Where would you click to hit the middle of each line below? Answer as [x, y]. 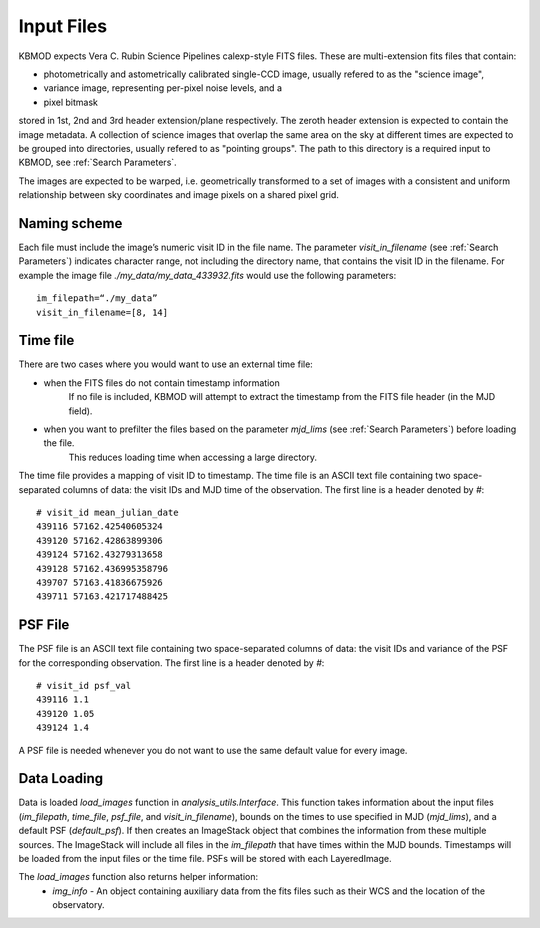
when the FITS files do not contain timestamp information [161, 382]
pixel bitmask [71, 102]
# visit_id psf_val [84, 685]
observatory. [78, 905]
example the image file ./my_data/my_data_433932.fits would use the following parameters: [207, 275]
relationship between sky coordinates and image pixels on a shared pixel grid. [179, 195]
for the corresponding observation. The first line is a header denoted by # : [171, 662]
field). [80, 411]
